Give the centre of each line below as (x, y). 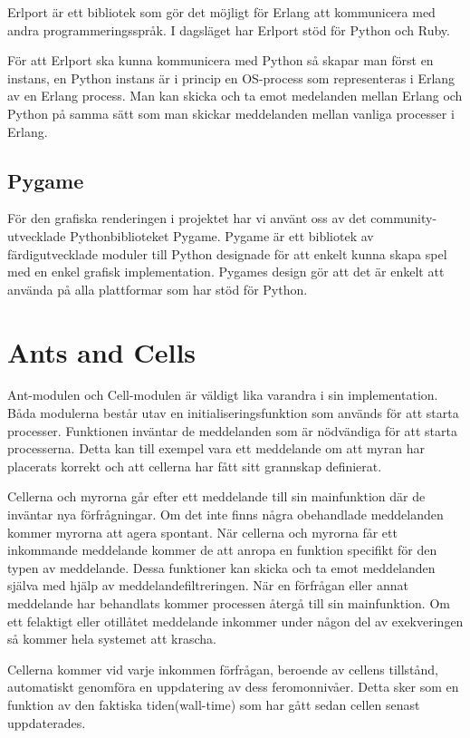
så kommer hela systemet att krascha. (112, 639)
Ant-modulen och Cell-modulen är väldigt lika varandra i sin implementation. (223, 395)
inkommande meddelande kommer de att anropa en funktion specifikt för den (222, 550)
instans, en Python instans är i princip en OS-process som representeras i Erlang (231, 78)
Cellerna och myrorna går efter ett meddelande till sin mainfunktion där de (216, 496)
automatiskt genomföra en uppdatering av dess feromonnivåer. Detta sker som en (233, 687)
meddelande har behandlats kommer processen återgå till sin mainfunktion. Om (229, 602)
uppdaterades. (47, 722)
